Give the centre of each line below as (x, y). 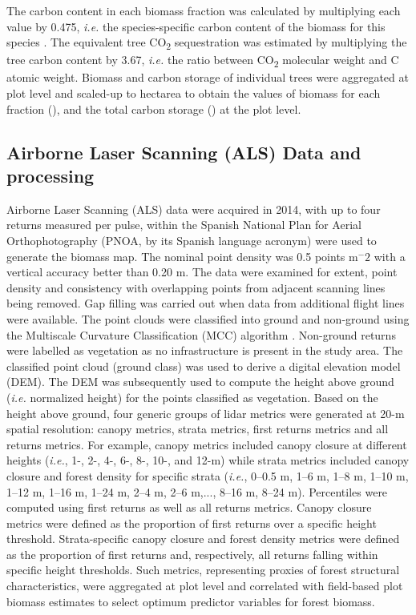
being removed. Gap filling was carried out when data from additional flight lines (206, 303)
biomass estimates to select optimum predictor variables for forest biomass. (191, 601)
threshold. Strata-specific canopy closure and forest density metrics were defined (203, 539)
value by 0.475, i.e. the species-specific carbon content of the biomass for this (196, 26)
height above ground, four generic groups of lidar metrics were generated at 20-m (206, 413)
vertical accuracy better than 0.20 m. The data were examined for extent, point (202, 272)
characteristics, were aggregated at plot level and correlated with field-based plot (205, 586)
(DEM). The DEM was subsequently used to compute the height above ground (200, 382)
